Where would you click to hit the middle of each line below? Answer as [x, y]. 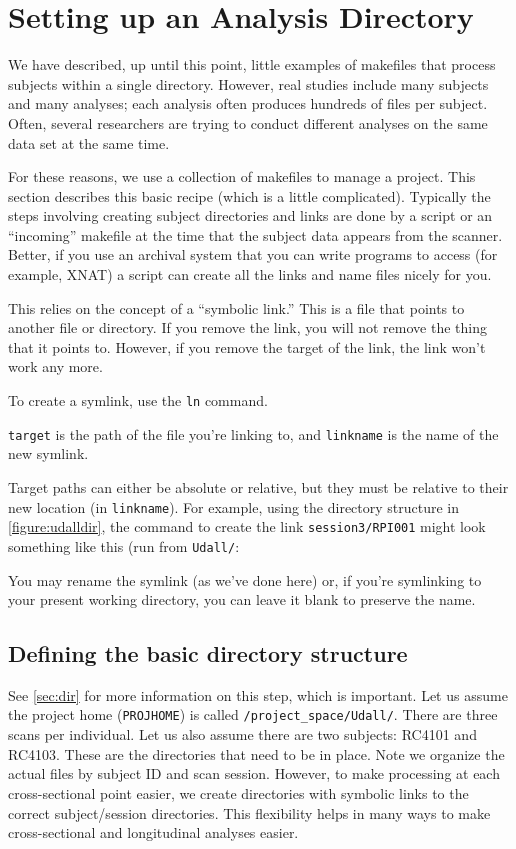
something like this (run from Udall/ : [124, 545]
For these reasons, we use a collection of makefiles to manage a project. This [242, 176]
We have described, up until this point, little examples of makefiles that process [252, 64]
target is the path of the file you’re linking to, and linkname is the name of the [253, 433]
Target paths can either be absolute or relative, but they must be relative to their [258, 486]
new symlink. [48, 453]
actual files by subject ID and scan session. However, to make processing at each [254, 773]
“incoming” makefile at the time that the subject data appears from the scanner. [255, 234]
